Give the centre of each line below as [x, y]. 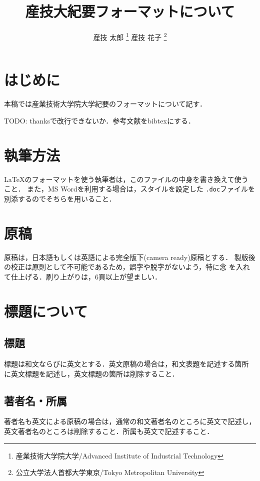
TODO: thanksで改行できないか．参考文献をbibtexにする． [100, 120]
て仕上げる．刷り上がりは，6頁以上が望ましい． [83, 276]
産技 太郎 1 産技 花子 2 [130, 36]
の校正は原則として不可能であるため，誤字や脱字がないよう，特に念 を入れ [127, 267]
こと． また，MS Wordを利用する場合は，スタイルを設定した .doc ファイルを [130, 189]
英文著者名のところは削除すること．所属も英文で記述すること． [109, 431]
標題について [46, 311]
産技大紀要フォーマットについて [130, 11]
